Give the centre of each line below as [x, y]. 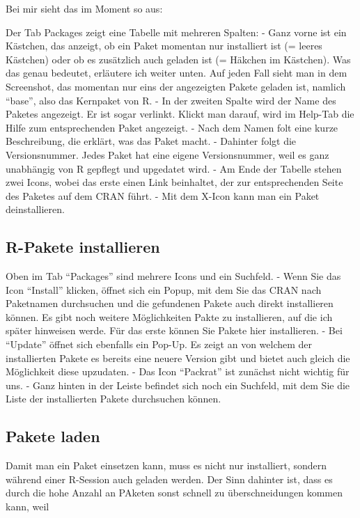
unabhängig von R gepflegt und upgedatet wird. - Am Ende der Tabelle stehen [174, 168]
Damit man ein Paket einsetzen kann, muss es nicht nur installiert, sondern [166, 465]
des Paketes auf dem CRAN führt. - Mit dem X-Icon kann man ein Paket [163, 195]
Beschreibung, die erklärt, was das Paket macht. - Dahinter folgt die [151, 141]
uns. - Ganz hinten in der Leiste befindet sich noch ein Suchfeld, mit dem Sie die [178, 385]
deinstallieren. [35, 209]
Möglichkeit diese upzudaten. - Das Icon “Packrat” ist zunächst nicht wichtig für [178, 371]
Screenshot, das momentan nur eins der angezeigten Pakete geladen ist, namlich [176, 86]
